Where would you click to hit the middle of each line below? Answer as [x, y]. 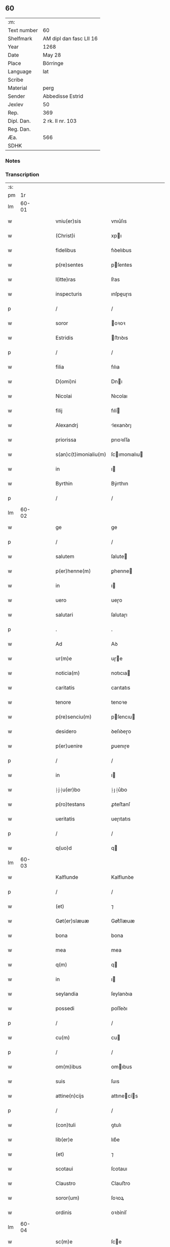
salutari [64, 615]
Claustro [66, 1184]
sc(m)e [64, 1242]
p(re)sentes [69, 265]
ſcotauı [119, 1169]
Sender [16, 96]
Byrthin [64, 484]
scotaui [64, 1169]
